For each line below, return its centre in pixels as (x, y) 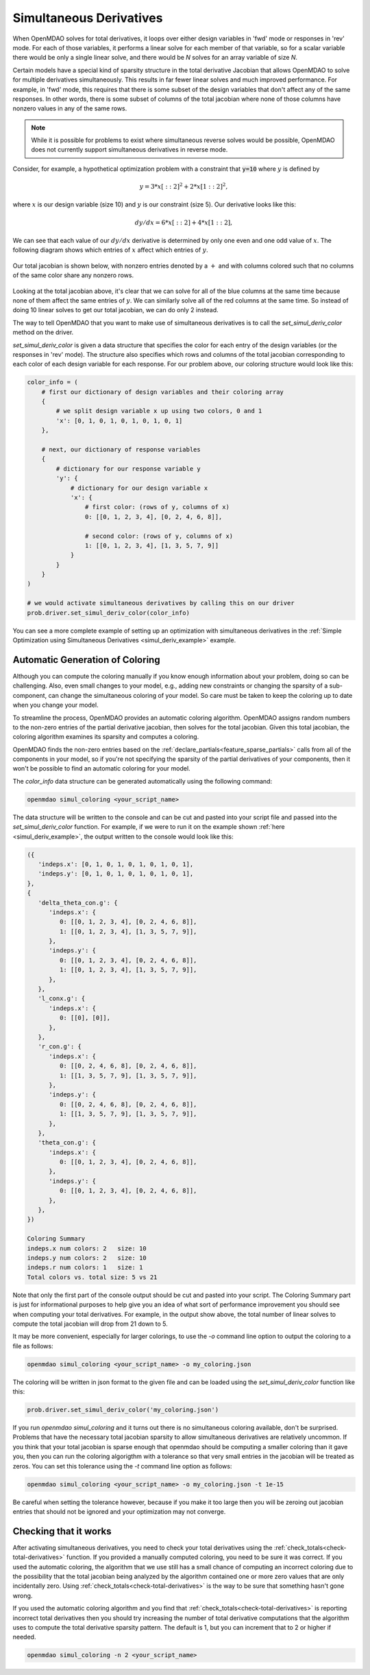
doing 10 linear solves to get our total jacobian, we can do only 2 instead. (115, 310)
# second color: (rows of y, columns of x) (159, 536)
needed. (24, 1637)
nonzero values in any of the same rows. (70, 108)
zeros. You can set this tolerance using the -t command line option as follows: (122, 1466)
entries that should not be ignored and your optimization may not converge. (119, 1511)
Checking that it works (62, 1531)
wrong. (23, 1595)
